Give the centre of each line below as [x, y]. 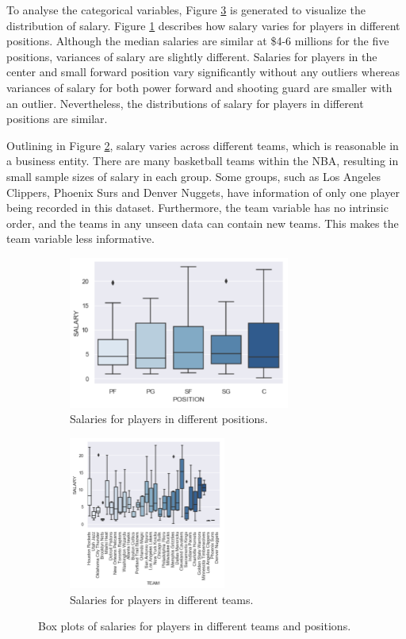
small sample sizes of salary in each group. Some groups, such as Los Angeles [193, 176]
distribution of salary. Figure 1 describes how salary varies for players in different [203, 25]
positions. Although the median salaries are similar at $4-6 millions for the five [198, 41]
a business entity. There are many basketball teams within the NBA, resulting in [203, 161]
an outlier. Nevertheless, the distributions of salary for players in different [185, 103]
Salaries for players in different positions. [169, 419]
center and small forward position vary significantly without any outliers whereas [203, 72]
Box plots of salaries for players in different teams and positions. [195, 626]
